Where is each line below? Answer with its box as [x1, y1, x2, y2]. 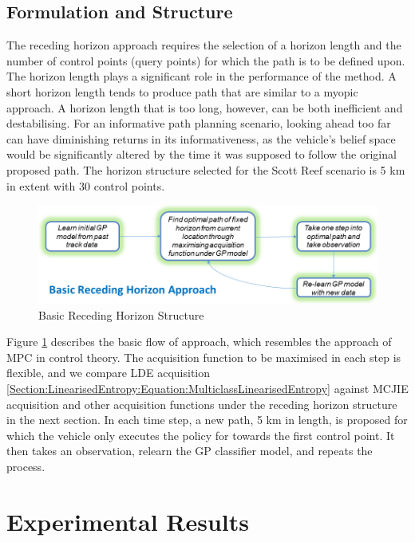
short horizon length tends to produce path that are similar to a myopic [6, 83, 358, 100]
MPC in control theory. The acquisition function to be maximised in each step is [6, 348, 401, 365]
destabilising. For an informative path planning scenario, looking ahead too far [6, 115, 391, 132]
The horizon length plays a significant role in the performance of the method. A [6, 68, 397, 84]
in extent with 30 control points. [6, 177, 165, 194]
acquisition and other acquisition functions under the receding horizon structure [6, 395, 397, 412]
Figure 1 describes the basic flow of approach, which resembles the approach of [6, 333, 392, 350]
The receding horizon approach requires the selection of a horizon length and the [6, 37, 401, 53]
